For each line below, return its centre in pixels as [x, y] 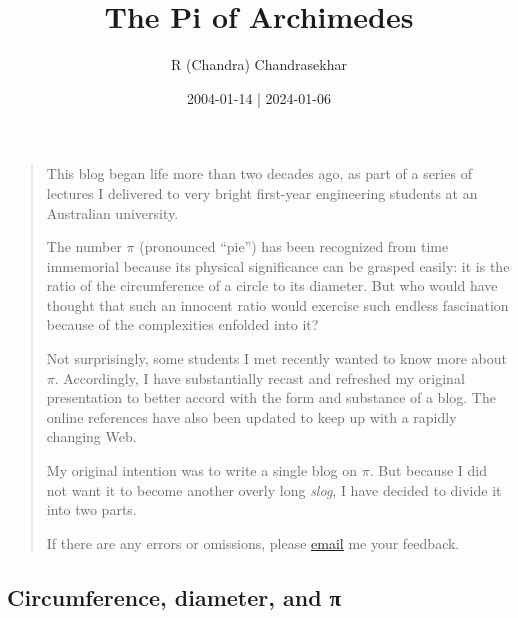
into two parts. [91, 509]
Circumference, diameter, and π [174, 596]
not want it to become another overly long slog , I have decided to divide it [274, 489]
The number [84, 246]
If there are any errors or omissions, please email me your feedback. [253, 542]
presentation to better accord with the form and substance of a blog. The [271, 397]
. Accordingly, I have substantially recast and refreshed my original [259, 377]
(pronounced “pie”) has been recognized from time [294, 246]
